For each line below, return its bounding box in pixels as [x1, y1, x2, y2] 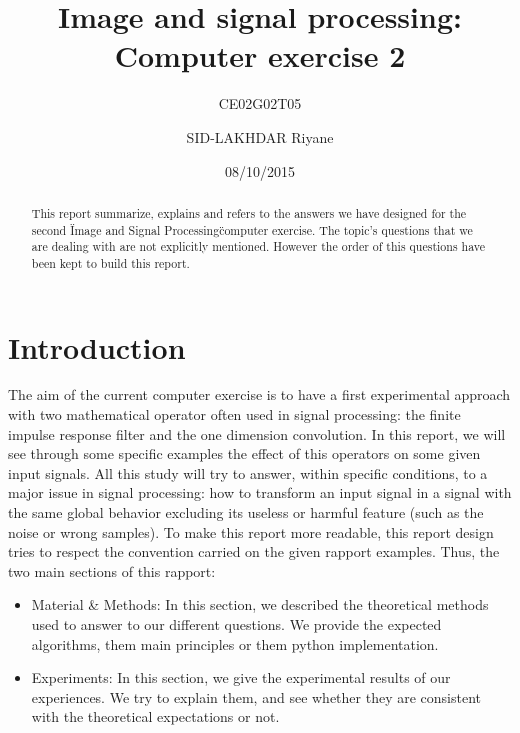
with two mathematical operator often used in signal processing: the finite [8, 404, 461, 425]
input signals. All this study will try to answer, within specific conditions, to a [8, 462, 488, 483]
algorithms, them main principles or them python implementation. [31, 633, 439, 654]
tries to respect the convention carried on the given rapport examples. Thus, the [8, 541, 500, 562]
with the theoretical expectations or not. [31, 706, 280, 727]
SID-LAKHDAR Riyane [186, 126, 334, 147]
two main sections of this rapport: [8, 560, 216, 581]
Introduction [8, 326, 186, 367]
